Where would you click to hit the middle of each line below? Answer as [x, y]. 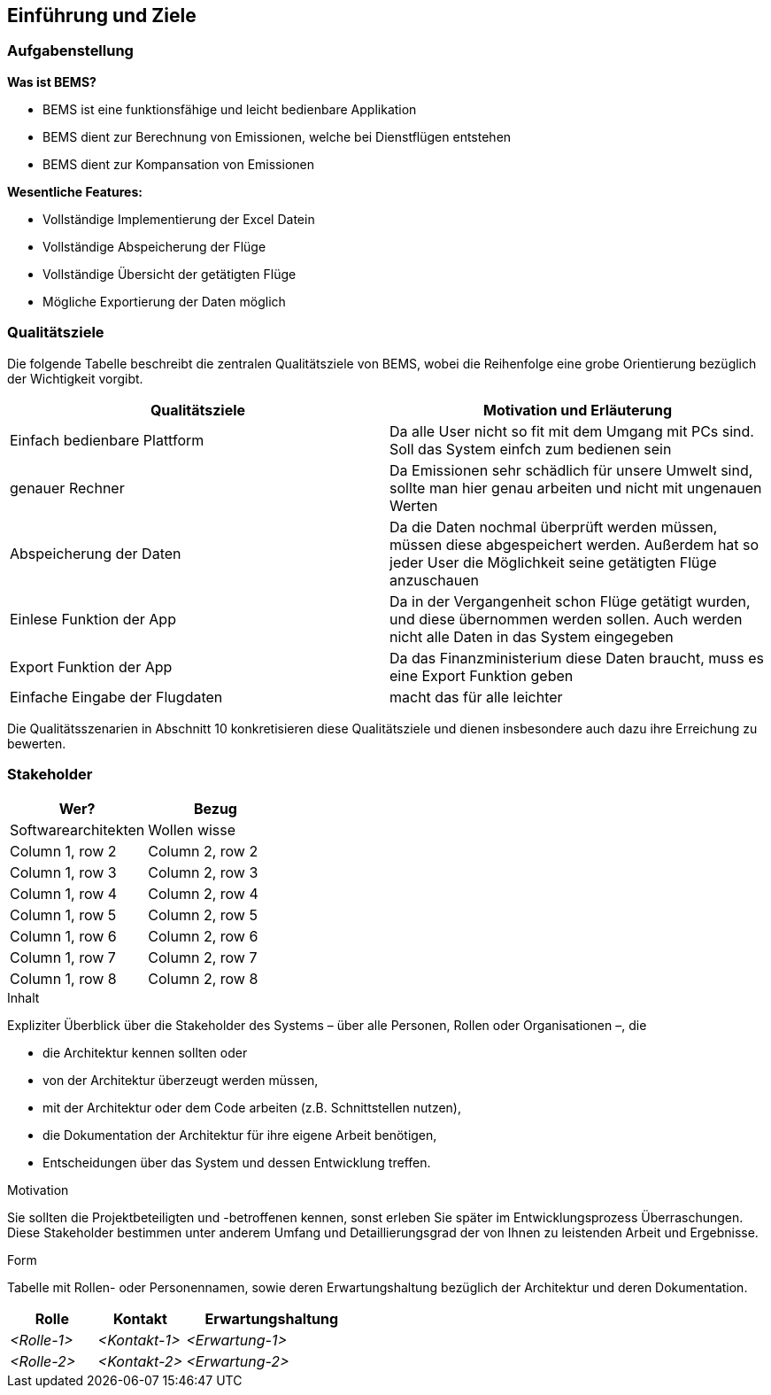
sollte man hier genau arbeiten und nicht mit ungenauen [576, 488]
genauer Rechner [67, 488]
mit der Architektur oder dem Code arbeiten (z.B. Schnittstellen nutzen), [252, 1108]
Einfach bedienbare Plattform [107, 440]
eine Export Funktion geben [482, 675]
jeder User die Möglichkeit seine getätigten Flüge [553, 562]
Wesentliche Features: [75, 191]
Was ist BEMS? [52, 81]
